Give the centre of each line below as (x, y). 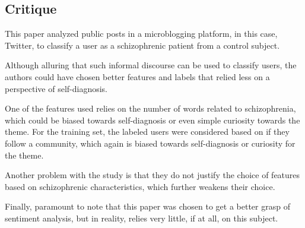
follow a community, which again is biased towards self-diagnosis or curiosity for (150, 143)
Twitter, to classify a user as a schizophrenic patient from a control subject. (142, 45)
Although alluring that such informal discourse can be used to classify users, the (151, 65)
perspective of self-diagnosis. (56, 88)
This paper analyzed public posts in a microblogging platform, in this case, (141, 34)
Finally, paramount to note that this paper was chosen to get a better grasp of (147, 206)
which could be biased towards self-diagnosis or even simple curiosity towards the (152, 120)
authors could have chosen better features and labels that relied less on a (137, 76)
